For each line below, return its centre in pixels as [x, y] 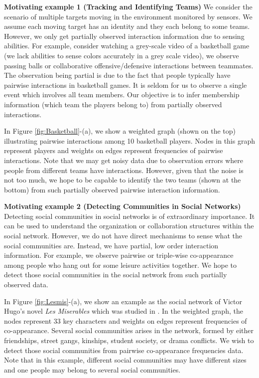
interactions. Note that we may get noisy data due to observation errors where [124, 160]
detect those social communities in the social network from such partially [116, 275]
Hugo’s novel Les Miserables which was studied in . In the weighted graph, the [124, 311]
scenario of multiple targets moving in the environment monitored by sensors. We [128, 16]
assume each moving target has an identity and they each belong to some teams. [127, 26]
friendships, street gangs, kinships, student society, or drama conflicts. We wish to [129, 340]
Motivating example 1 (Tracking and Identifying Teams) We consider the [128, 6]
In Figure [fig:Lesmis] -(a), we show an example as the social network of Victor [123, 301]
